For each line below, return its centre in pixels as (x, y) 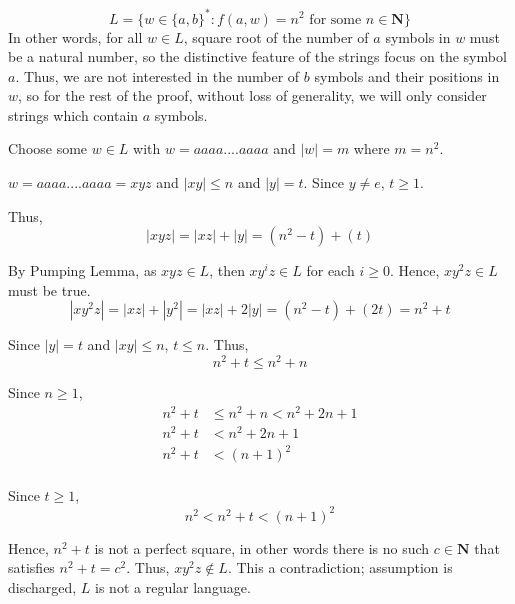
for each (330, 270)
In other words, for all (75, 36)
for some (335, 19)
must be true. (49, 289)
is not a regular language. (173, 586)
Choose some (48, 148)
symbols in (418, 36)
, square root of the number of (276, 36)
